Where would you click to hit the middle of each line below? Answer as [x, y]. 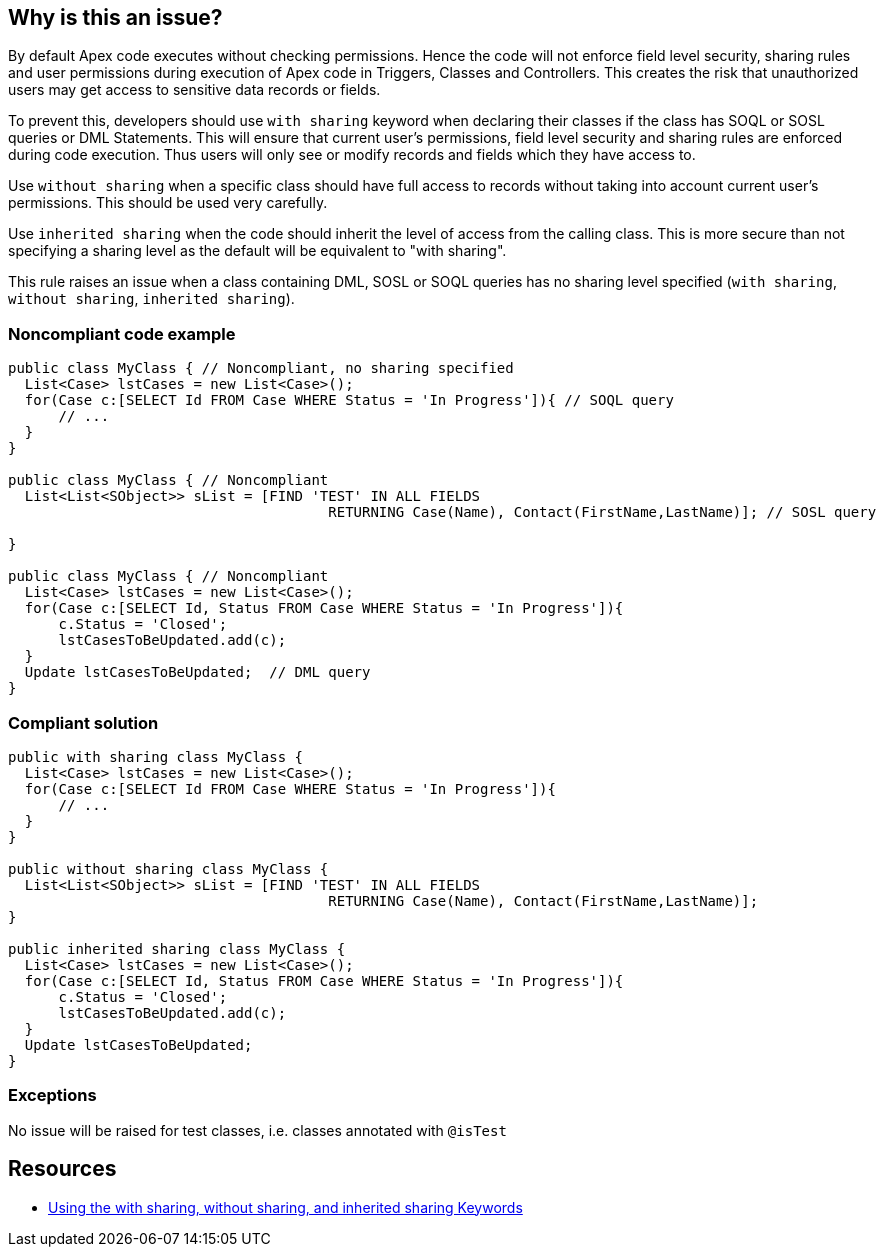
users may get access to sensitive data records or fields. [194, 90]
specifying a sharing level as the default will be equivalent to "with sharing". [257, 251]
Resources [62, 1169]
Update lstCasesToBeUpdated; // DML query [197, 672]
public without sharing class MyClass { [168, 868]
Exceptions [52, 1095]
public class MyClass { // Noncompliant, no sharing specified [261, 368]
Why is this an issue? [115, 17]
